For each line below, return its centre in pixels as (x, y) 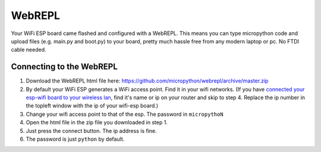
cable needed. (29, 50)
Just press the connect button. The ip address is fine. (91, 131)
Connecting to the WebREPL (64, 67)
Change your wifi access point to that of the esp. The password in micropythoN (125, 114)
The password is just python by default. (75, 139)
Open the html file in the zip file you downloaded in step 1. (97, 122)
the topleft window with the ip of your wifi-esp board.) (92, 106)
